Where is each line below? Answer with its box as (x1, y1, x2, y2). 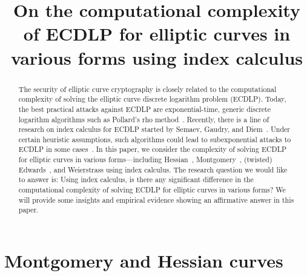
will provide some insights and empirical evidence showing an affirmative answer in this (18, 194, 294, 205)
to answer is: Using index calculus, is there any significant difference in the (18, 174, 254, 185)
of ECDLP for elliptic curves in (23, 21, 291, 46)
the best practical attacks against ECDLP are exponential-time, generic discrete (18, 103, 271, 114)
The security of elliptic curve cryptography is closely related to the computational (18, 84, 277, 94)
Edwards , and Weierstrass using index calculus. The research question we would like (18, 164, 288, 174)
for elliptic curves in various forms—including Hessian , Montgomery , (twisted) (18, 154, 272, 165)
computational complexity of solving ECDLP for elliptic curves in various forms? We (18, 185, 286, 195)
